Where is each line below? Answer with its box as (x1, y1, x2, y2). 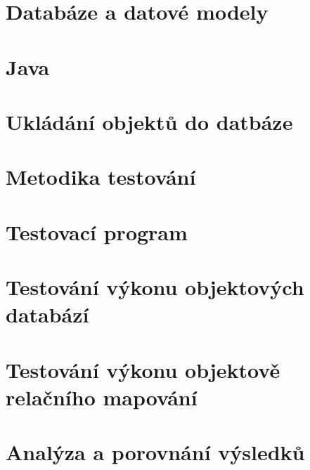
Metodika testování (6, 162, 196, 191)
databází (6, 300, 89, 329)
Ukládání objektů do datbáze (6, 107, 293, 136)
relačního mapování (6, 382, 198, 411)
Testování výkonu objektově (6, 355, 280, 384)
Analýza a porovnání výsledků (6, 438, 305, 466)
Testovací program (6, 217, 188, 246)
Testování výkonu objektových (6, 273, 304, 301)
